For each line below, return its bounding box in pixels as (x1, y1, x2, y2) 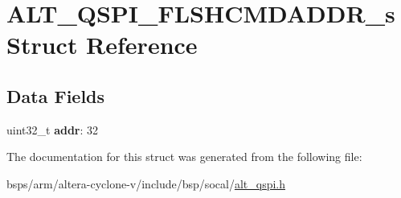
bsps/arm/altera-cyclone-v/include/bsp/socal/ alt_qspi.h (6, 175, 286, 192)
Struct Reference (6, 28, 198, 61)
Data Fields (6, 83, 105, 108)
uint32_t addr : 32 (6, 121, 99, 138)
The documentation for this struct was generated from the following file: (6, 148, 362, 165)
